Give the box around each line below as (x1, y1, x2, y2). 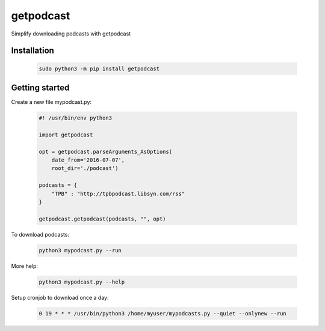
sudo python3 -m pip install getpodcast (39, 65, 159, 72)
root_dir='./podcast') (51, 165, 119, 172)
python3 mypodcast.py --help (39, 278, 125, 285)
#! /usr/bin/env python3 (39, 115, 113, 121)
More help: (11, 262, 39, 270)
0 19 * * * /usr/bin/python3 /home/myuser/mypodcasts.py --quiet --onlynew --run (39, 310, 287, 317)
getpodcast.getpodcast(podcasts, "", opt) (39, 215, 166, 222)
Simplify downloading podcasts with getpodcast (11, 30, 131, 37)
